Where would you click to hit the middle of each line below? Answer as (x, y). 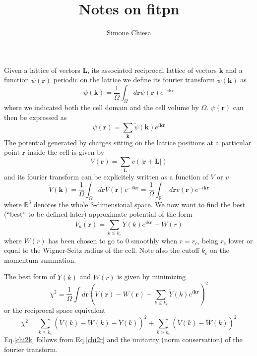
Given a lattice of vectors (42, 70)
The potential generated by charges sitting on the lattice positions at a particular (128, 142)
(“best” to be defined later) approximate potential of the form (98, 214)
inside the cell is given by (66, 152)
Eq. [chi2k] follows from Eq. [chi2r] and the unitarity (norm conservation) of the (123, 339)
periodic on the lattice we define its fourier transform (134, 80)
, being (208, 240)
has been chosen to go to (86, 240)
